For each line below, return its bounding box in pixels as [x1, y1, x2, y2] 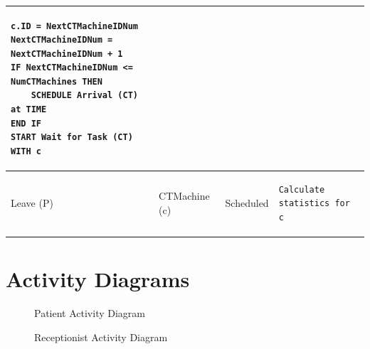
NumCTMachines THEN [11, 76, 102, 87]
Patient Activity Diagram [34, 306, 145, 321]
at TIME [11, 104, 47, 115]
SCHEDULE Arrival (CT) [31, 90, 138, 101]
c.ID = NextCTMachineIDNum [11, 21, 138, 31]
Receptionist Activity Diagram [34, 329, 168, 344]
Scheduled [225, 195, 269, 210]
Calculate [278, 184, 325, 195]
